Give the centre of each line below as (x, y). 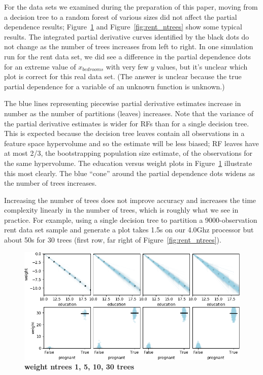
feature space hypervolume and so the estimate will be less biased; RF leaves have (131, 143)
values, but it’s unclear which (202, 66)
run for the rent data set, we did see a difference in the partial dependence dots (128, 56)
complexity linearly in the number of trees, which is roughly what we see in (121, 210)
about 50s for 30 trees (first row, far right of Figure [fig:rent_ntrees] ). (113, 240)
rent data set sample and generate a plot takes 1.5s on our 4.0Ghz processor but (129, 230)
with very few (127, 66)
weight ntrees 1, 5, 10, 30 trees (79, 367)
